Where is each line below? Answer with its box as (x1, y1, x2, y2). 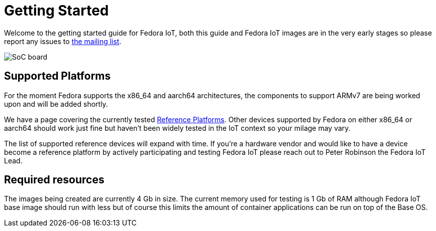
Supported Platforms (4, 70, 111, 83)
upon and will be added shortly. (4, 99, 108, 108)
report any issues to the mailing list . (4, 37, 122, 46)
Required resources (4, 173, 104, 186)
